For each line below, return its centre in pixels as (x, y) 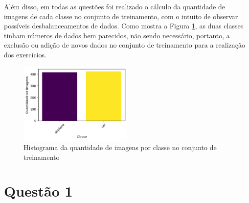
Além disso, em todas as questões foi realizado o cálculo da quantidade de (114, 6)
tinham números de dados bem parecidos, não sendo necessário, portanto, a (117, 35)
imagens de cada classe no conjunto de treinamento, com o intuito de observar (121, 16)
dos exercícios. (25, 54)
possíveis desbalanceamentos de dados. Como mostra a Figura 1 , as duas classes (124, 26)
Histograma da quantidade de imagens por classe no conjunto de (120, 147)
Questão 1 (38, 190)
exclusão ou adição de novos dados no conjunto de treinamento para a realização (125, 45)
